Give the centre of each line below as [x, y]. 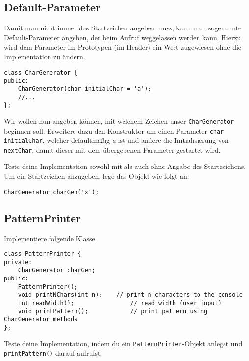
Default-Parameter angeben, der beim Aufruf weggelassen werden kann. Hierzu [123, 37]
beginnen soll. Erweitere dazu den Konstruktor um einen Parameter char [114, 130]
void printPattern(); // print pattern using [113, 311]
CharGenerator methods [41, 319]
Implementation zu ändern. [45, 56]
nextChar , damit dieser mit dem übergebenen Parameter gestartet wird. [112, 150]
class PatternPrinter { [43, 254]
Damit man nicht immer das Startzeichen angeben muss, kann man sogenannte [123, 28]
